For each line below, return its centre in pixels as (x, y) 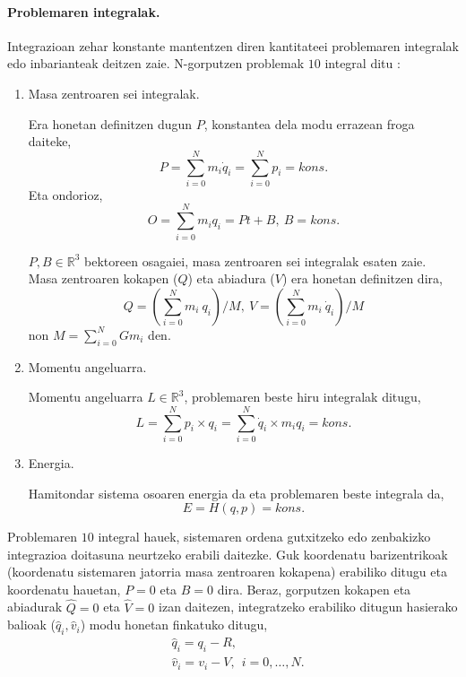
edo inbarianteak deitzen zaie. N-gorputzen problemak (156, 63)
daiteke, (50, 141)
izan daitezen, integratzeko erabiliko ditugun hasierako (308, 607)
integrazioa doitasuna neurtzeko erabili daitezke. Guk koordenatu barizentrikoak (228, 554)
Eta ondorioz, (65, 194)
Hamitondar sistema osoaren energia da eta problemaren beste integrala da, (236, 493)
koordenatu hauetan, (64, 589)
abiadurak (35, 607)
